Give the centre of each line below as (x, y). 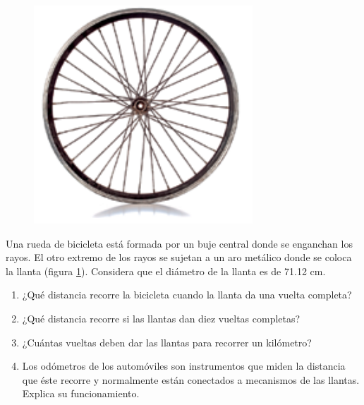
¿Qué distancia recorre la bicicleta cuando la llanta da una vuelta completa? (187, 295)
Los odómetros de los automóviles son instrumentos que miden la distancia (184, 366)
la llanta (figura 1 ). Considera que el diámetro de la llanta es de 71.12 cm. (166, 271)
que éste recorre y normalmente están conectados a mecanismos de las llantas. (191, 379)
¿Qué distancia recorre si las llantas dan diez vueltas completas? (161, 318)
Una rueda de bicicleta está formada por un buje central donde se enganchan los (179, 243)
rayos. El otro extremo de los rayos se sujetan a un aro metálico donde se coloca (179, 257)
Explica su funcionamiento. (81, 393)
